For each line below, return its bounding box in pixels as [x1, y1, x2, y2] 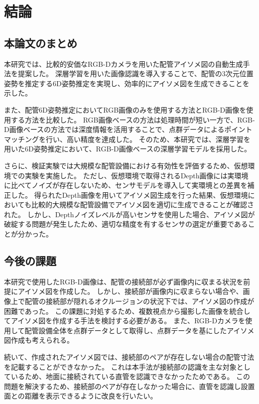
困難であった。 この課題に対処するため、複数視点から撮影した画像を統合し [4, 305, 251, 316]
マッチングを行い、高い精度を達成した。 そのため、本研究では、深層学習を [4, 134, 251, 144]
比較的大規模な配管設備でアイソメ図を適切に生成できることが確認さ [31, 199, 254, 210]
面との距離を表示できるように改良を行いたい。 [4, 391, 157, 401]
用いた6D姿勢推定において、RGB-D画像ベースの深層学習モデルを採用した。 [4, 143, 252, 154]
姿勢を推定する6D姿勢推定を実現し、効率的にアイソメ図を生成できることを [4, 78, 250, 88]
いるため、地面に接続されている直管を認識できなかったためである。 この [10, 371, 251, 382]
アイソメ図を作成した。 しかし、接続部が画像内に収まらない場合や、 [17, 286, 243, 296]
